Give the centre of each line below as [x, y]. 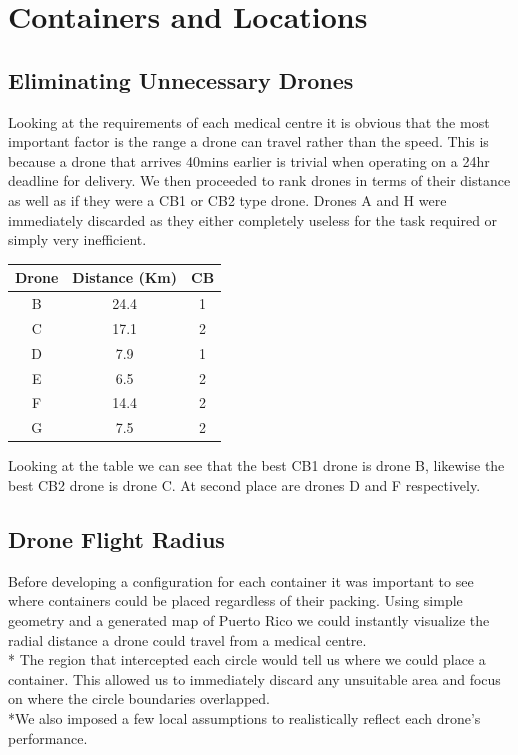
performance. [48, 737]
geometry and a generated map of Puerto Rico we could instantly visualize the [249, 619]
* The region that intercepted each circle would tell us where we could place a [247, 659]
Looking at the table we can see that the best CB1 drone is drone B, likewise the [256, 465]
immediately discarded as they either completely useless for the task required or [253, 219]
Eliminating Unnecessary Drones [181, 79]
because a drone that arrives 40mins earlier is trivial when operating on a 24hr [249, 160]
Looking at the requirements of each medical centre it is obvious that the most [249, 121]
